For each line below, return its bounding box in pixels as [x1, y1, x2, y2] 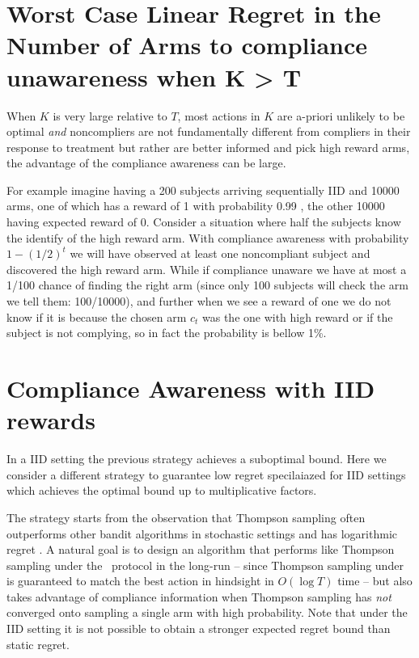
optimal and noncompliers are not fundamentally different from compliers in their [6, 123, 411, 140]
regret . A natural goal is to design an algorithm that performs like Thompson [6, 541, 395, 558]
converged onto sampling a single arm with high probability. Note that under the [6, 604, 408, 621]
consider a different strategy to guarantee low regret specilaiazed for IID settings [6, 466, 406, 483]
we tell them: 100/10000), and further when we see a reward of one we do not [6, 293, 391, 310]
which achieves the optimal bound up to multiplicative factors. [6, 482, 317, 499]
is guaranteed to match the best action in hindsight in [6, 572, 274, 589]
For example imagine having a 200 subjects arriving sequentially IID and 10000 [6, 181, 400, 198]
